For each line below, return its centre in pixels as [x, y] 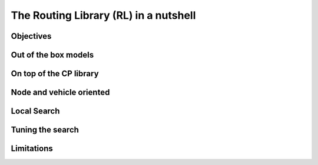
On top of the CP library [55, 74]
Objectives [31, 36]
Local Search [35, 111]
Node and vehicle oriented [60, 92]
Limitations [32, 149]
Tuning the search [45, 130]
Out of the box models [52, 55]
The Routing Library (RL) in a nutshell [103, 15]
